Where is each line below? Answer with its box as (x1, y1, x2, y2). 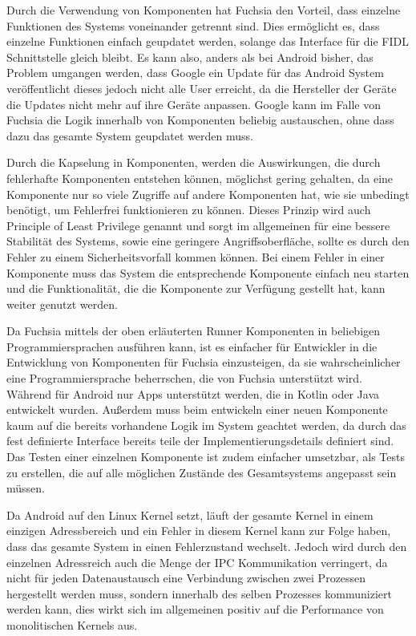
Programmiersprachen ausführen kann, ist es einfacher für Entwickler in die (6, 338, 378, 354)
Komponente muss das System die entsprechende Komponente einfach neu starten (6, 264, 410, 281)
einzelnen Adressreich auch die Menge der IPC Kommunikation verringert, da (6, 553, 388, 570)
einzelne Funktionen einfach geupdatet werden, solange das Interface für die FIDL (6, 33, 409, 50)
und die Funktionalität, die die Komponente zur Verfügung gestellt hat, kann (6, 280, 386, 297)
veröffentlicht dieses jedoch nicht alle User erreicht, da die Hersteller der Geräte (6, 79, 397, 96)
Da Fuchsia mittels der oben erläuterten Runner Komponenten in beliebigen (6, 322, 381, 339)
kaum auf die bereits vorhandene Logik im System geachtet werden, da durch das (6, 416, 406, 433)
